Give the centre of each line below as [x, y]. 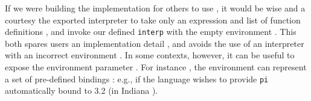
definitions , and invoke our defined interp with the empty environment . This [151, 32]
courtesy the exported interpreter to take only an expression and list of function [153, 20]
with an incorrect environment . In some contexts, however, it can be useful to [150, 55]
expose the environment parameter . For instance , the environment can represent [156, 67]
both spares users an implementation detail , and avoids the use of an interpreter [155, 43]
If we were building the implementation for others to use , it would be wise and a [155, 8]
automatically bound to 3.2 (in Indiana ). [82, 90]
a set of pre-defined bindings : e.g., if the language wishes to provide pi [137, 78]
